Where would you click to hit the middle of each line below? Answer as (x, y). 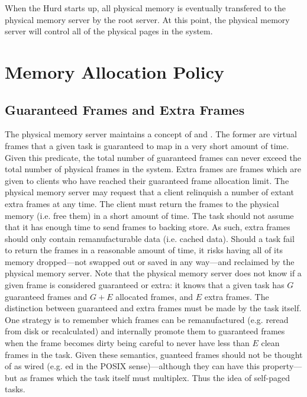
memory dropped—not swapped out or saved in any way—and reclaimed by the (150, 261)
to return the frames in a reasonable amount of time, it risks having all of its (144, 250)
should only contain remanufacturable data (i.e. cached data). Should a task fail (150, 238)
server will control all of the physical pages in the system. (109, 31)
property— (282, 366)
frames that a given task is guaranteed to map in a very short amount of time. (147, 145)
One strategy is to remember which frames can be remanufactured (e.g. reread (147, 319)
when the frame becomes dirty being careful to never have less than (127, 343)
